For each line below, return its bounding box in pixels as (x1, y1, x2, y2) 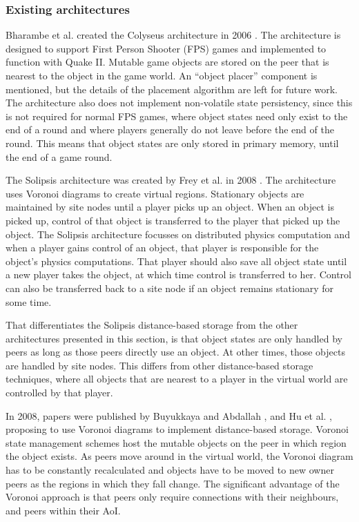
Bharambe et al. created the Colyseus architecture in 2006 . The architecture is (6, 28, 341, 42)
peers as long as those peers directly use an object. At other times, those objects (6, 345, 345, 359)
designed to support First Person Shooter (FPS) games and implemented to (6, 41, 327, 55)
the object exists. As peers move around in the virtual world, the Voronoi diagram (6, 449, 353, 463)
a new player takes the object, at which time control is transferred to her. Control (6, 267, 351, 282)
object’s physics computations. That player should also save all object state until (6, 253, 347, 268)
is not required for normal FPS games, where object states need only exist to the (6, 108, 348, 123)
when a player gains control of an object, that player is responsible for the (6, 240, 319, 255)
